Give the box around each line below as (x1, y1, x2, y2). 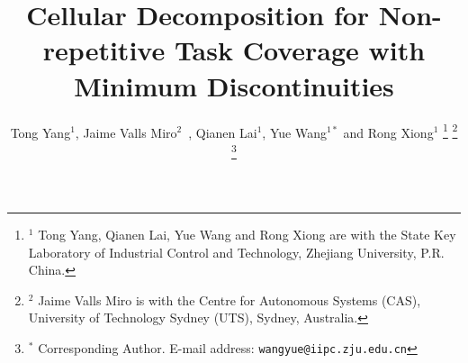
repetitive (42, 32, 166, 68)
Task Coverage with (174, 32, 426, 68)
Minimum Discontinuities (74, 67, 394, 104)
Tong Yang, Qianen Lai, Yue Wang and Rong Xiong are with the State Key (38, 225, 456, 243)
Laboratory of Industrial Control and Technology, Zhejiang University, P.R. (28, 242, 445, 261)
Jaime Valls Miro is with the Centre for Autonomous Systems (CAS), (38, 290, 421, 309)
